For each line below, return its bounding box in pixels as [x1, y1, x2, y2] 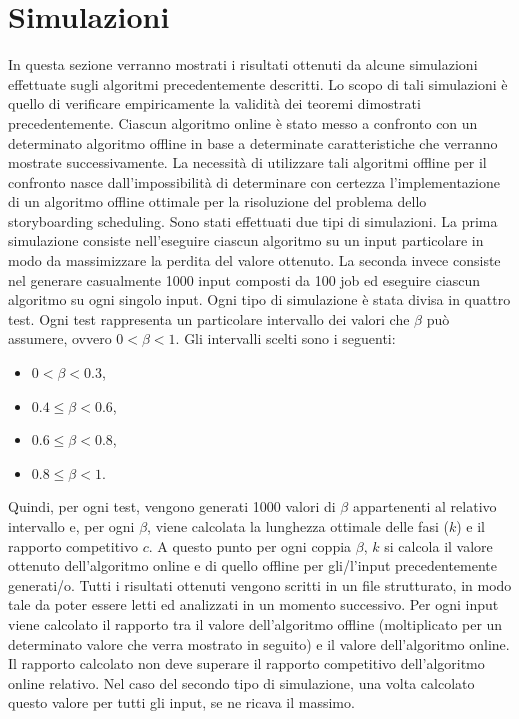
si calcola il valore [384, 535, 493, 556]
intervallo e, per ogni [8, 516, 135, 536]
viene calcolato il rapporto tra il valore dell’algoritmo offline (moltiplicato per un [8, 613, 503, 634]
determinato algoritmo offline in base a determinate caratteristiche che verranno [8, 132, 498, 153]
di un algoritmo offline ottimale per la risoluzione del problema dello [8, 191, 427, 212]
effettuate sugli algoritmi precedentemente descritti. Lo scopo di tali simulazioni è [8, 73, 508, 94]
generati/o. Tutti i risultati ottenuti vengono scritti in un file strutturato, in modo [8, 574, 512, 595]
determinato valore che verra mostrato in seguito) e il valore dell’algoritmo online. [8, 633, 510, 654]
